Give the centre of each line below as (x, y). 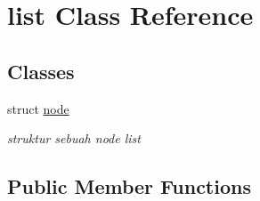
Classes (41, 71)
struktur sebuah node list (74, 138)
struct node (38, 108)
